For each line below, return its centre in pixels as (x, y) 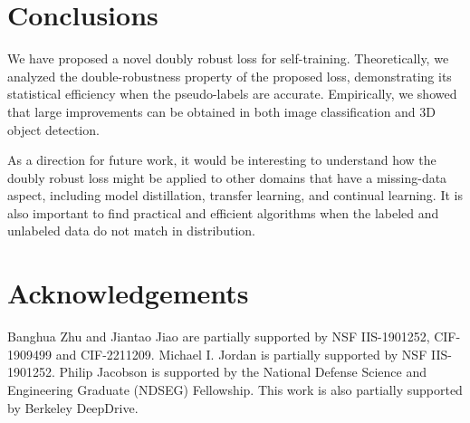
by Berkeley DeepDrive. (73, 407)
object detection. (53, 129)
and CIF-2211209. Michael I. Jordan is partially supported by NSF (241, 354)
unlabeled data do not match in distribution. (131, 231)
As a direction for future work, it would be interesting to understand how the (222, 160)
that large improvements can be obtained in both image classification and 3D (222, 111)
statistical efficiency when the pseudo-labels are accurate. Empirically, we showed (232, 94)
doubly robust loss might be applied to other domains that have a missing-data (227, 177)
